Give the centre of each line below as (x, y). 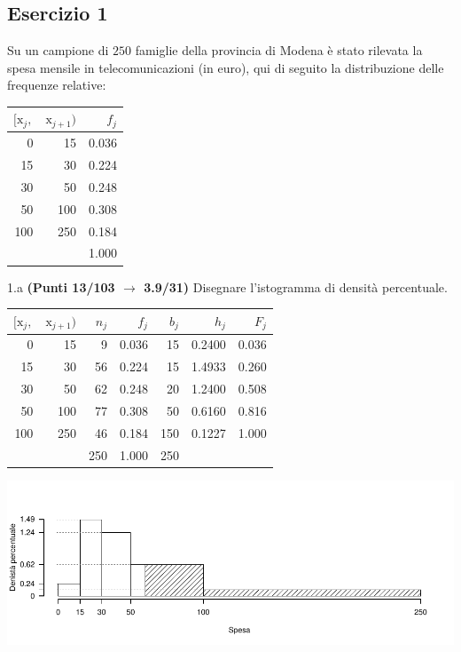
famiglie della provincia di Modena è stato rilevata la (279, 50)
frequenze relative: (57, 85)
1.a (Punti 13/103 (61, 286)
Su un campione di (58, 50)
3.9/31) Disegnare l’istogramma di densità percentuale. (296, 286)
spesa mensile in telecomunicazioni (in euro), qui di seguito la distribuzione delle (226, 67)
